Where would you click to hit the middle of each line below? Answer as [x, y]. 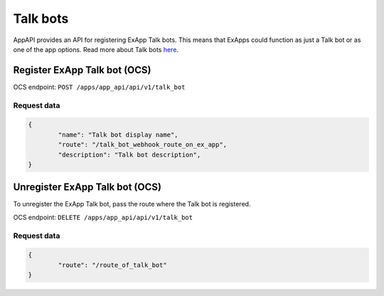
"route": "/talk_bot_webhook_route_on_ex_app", [143, 145]
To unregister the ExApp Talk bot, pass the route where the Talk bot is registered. [132, 204]
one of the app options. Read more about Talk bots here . [96, 49]
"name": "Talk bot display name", [118, 134]
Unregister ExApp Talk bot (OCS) [87, 187]
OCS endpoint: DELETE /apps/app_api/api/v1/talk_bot [103, 217]
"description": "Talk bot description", [129, 154]
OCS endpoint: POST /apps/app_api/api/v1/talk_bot [99, 87]
